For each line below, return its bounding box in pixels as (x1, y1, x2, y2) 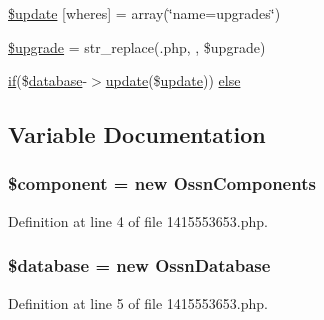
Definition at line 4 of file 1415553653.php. (8, 210, 269, 231)
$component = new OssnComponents (8, 171, 316, 196)
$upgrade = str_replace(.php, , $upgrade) (8, 36, 266, 57)
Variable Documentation (8, 119, 266, 150)
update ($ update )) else (105, 70, 241, 91)
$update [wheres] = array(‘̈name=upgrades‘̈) (8, 3, 281, 23)
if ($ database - (8, 70, 88, 91)
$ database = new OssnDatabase (8, 253, 271, 278)
